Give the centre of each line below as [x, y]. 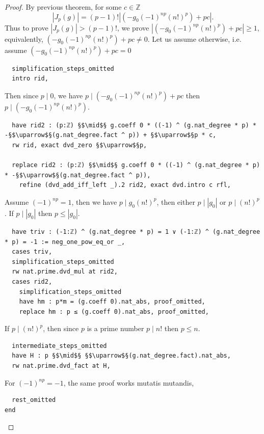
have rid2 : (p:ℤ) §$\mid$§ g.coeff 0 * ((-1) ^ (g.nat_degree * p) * [134, 125]
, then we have [94, 201]
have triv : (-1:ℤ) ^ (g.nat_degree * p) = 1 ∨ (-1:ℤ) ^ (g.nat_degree [136, 232]
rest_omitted [34, 400]
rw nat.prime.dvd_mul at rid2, [65, 272]
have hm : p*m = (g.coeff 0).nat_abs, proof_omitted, [112, 302]
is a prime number [115, 328]
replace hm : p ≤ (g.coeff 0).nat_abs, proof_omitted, [114, 311]
